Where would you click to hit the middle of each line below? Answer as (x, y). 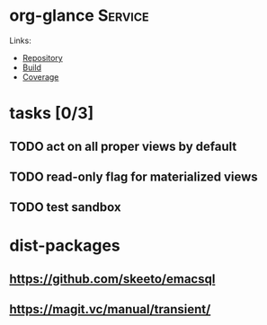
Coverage (40, 76)
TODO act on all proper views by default (123, 146)
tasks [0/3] (52, 114)
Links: (20, 40)
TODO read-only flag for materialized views (133, 176)
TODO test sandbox (65, 207)
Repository (42, 57)
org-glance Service (80, 16)
